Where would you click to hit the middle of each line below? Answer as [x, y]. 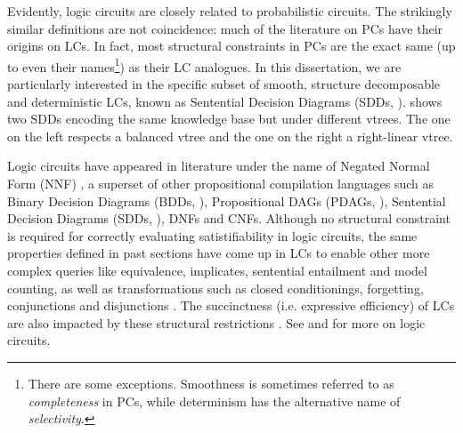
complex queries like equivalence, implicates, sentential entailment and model [217, 270]
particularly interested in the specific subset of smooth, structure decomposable [224, 84]
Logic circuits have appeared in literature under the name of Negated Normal [219, 166]
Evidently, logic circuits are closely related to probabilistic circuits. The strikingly [230, 11]
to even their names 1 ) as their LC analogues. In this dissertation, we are [204, 65]
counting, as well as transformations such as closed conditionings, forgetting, [215, 288]
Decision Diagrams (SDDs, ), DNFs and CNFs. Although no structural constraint [229, 218]
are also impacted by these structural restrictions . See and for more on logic [216, 322]
